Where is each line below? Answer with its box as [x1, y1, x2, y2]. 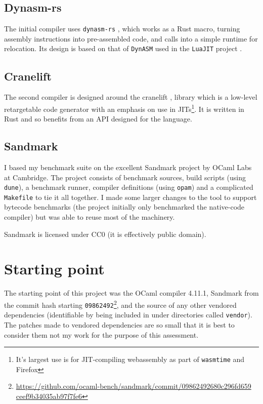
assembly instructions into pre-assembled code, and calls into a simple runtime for [4, 33, 258, 44]
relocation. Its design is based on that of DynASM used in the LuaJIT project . [4, 43, 242, 54]
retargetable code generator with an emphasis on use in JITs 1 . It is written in [4, 102, 244, 114]
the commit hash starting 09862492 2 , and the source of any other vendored [4, 298, 237, 310]
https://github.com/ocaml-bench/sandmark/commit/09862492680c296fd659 [16, 381, 251, 391]
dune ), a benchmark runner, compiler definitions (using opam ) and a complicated [4, 182, 253, 192]
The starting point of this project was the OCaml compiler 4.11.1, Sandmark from [4, 288, 259, 298]
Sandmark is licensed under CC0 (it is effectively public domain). [4, 228, 206, 239]
